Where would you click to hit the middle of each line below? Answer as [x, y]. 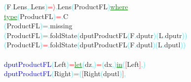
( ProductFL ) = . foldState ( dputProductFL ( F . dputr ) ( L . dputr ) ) [96, 35]
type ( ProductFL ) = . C [36, 16]
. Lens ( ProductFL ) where [92, 6]
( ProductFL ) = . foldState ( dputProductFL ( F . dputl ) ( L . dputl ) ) [95, 45]
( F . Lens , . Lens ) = [29, 6]
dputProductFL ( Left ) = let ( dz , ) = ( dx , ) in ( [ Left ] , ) [75, 64]
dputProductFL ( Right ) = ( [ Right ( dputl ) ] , [65, 73]
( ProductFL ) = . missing [38, 26]
